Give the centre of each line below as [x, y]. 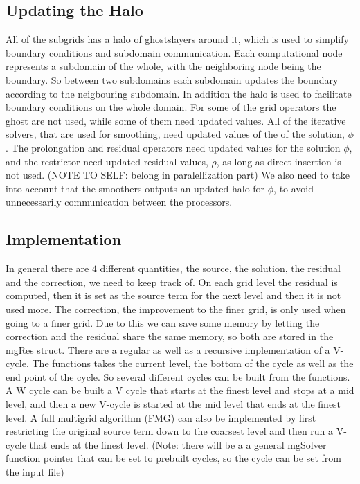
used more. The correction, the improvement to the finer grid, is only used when [176, 308]
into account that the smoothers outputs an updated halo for [135, 188]
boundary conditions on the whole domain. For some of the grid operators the [171, 107]
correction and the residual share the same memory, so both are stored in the [170, 336]
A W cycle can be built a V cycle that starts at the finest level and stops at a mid [180, 390]
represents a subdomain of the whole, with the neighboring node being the [163, 66]
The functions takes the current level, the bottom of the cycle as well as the [193, 363]
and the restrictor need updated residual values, [107, 161]
